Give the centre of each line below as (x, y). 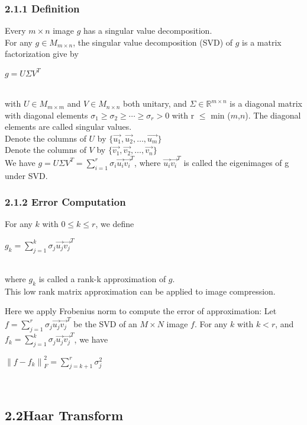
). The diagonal (273, 115)
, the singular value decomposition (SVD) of (153, 42)
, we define (115, 224)
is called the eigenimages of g (236, 162)
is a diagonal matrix (266, 103)
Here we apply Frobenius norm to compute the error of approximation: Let (141, 311)
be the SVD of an (105, 323)
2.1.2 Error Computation (65, 202)
